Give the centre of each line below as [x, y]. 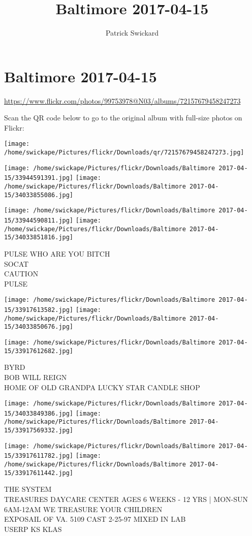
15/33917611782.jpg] [39, 456]
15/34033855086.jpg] [39, 195]
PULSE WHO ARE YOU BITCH [57, 254]
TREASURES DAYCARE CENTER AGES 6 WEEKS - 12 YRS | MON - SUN [126, 499]
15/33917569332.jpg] [39, 431]
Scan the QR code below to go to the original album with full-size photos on [123, 118]
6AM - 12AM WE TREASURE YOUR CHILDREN [83, 509]
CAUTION [21, 274]
